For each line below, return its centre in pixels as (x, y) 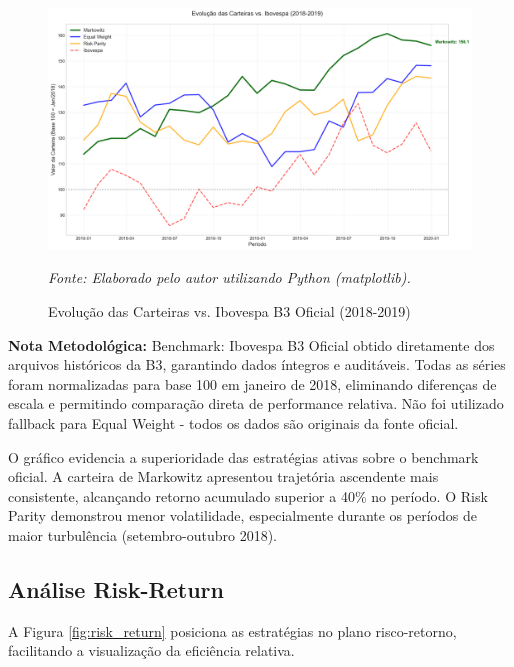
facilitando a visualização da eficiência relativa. (151, 650)
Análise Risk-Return (116, 588)
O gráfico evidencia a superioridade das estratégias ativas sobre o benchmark (243, 456)
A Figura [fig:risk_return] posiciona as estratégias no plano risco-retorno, (232, 630)
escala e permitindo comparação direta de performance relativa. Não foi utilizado (256, 403)
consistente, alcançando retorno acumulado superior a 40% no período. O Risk (248, 495)
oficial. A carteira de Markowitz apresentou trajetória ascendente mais (223, 476)
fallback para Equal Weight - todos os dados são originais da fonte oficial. (233, 422)
